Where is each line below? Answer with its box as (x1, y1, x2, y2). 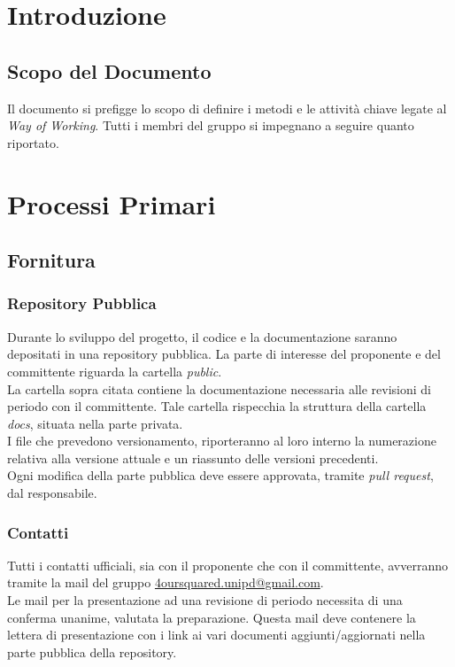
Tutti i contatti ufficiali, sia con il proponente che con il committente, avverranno (7, 555, 448, 574)
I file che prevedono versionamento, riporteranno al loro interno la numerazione (7, 431, 436, 450)
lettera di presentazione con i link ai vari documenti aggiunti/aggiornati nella (7, 625, 426, 644)
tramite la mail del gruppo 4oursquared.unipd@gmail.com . (7, 573, 324, 592)
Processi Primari (7, 185, 216, 221)
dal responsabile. (7, 484, 97, 502)
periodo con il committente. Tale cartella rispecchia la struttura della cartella (7, 397, 427, 415)
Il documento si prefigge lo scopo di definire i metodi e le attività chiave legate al (7, 98, 447, 117)
